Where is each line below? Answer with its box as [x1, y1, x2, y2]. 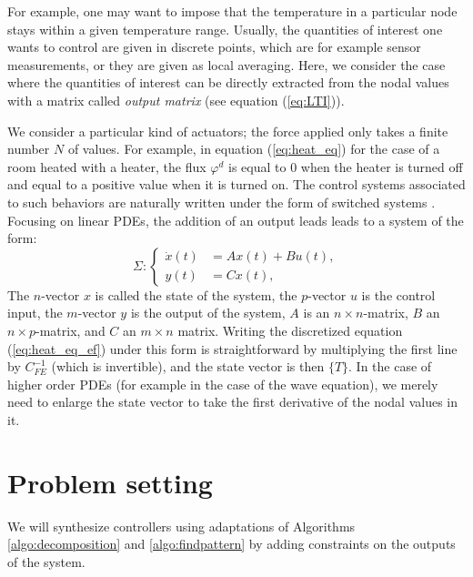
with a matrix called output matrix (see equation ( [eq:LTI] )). [7, 90, 345, 109]
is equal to [228, 157, 287, 176]
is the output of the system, [130, 303, 286, 322]
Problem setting [7, 463, 213, 501]
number [7, 139, 50, 158]
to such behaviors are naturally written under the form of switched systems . [7, 192, 436, 211]
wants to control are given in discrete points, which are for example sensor [7, 37, 421, 56]
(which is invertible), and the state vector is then [51, 357, 325, 376]
